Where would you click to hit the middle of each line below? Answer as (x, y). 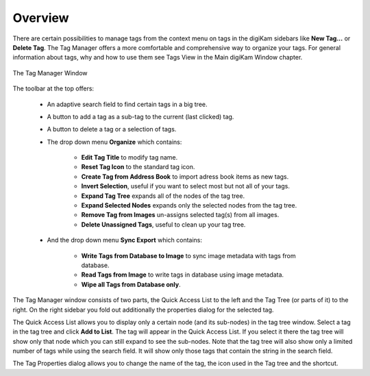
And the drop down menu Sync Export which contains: (124, 240)
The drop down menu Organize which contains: (114, 142)
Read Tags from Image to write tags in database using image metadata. (183, 275)
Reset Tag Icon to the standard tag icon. (138, 167)
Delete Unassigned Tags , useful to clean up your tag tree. (163, 224)
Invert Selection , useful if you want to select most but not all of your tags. (186, 186)
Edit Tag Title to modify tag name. (129, 158)
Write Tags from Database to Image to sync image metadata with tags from (188, 255)
